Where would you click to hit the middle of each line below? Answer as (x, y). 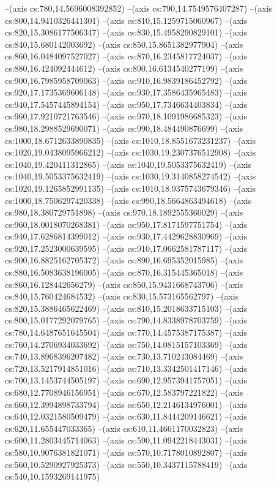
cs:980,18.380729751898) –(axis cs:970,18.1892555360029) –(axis (124, 212)
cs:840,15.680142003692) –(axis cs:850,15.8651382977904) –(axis (124, 44)
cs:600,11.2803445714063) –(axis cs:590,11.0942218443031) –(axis (126, 440)
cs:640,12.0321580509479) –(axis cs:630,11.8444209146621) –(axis (126, 416)
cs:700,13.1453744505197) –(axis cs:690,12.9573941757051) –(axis (126, 380)
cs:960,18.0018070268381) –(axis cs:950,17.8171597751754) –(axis (126, 224)
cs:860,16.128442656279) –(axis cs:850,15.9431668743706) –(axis (124, 284)
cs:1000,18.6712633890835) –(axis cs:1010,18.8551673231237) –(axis (131, 140)
